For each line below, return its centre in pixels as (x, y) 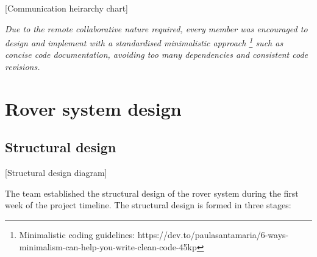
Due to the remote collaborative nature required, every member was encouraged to (156, 28)
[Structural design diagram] (56, 173)
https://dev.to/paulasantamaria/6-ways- (213, 234)
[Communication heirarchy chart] (66, 8)
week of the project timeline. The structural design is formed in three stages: (148, 205)
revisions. (23, 67)
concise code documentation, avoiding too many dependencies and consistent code (156, 55)
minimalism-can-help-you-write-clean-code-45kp (108, 246)
